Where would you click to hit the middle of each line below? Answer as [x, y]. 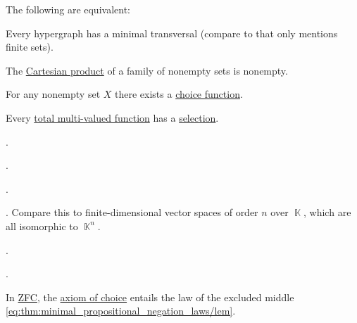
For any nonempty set [53, 94]
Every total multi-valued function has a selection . [112, 117]
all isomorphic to [42, 226]
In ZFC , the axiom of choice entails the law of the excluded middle [150, 297]
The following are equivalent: [68, 9]
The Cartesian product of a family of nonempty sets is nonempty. [147, 70]
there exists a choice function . [179, 94]
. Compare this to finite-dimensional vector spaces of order [132, 212]
